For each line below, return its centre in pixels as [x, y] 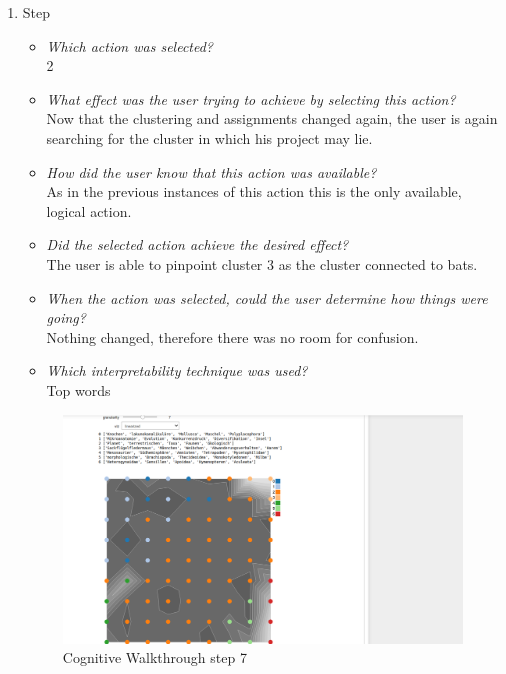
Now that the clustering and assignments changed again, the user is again [272, 118]
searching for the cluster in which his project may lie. [209, 137]
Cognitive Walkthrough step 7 [154, 657]
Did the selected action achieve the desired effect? [197, 244]
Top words [78, 389]
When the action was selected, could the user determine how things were [267, 297]
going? [66, 317]
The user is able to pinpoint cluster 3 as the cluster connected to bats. [262, 263]
